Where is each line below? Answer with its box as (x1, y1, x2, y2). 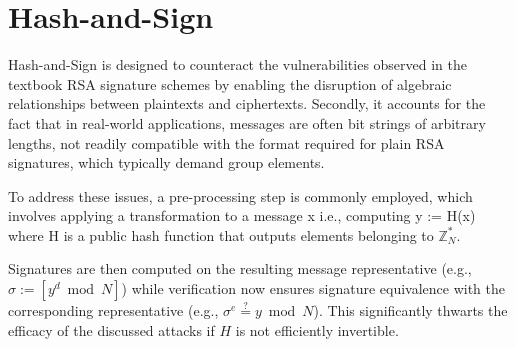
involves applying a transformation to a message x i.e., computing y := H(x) (8, 205, 476, 226)
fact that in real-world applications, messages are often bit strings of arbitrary (8, 112, 486, 133)
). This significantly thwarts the (313, 300, 508, 321)
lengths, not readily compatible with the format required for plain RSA (8, 132, 445, 153)
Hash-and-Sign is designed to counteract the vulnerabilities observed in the (8, 54, 468, 75)
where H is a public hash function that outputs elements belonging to (8, 224, 434, 245)
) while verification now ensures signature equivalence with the (121, 278, 505, 299)
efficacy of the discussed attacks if (8, 319, 215, 340)
